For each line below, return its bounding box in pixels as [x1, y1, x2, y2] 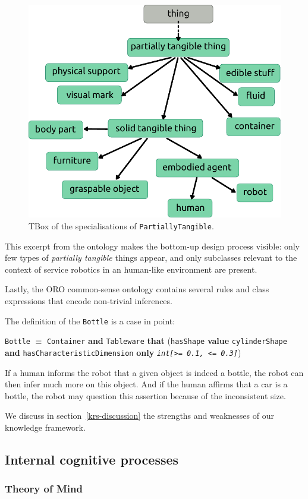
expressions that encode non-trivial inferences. [5, 295, 172, 307]
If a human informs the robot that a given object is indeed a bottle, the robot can [5, 366, 304, 378]
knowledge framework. [5, 421, 86, 433]
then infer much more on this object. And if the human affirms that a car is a [5, 378, 288, 390]
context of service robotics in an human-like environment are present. [5, 263, 257, 275]
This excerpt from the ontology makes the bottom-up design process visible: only [5, 239, 300, 252]
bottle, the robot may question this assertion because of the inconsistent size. [5, 389, 286, 402]
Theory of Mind [5, 481, 83, 496]
